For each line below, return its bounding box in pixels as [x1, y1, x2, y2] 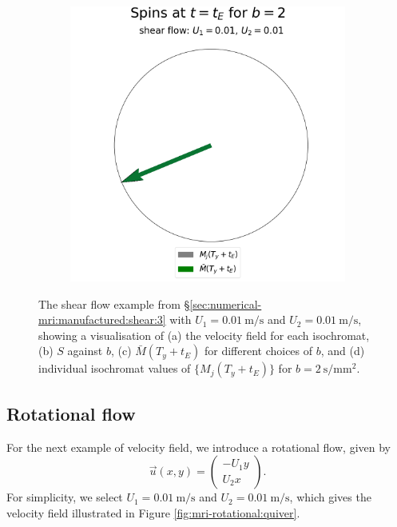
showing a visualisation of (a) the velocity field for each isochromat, [38, 326, 370, 343]
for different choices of [204, 342, 313, 359]
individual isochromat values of [38, 360, 191, 377]
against [67, 342, 103, 359]
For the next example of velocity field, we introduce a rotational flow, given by [6, 438, 391, 455]
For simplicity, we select [6, 489, 123, 505]
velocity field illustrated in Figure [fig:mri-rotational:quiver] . [6, 504, 300, 521]
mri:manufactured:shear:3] [38, 311, 166, 328]
